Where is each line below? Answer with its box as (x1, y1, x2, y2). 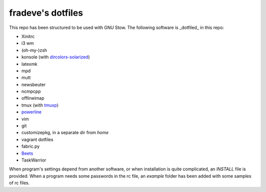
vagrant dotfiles (21, 137, 54, 142)
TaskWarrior (21, 157, 46, 163)
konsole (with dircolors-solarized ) (21, 54, 90, 60)
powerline (21, 109, 42, 115)
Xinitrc (21, 33, 35, 39)
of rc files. (9, 180, 30, 186)
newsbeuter (21, 82, 46, 87)
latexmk (21, 61, 38, 67)
